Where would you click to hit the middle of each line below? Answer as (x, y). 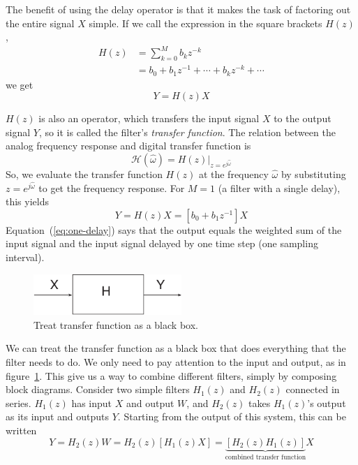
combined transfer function (266, 458)
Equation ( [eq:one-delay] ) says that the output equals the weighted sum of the (174, 229)
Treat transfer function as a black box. (116, 324)
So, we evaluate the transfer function (84, 174)
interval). (25, 257)
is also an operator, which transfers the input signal (149, 118)
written (21, 430)
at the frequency (233, 174)
